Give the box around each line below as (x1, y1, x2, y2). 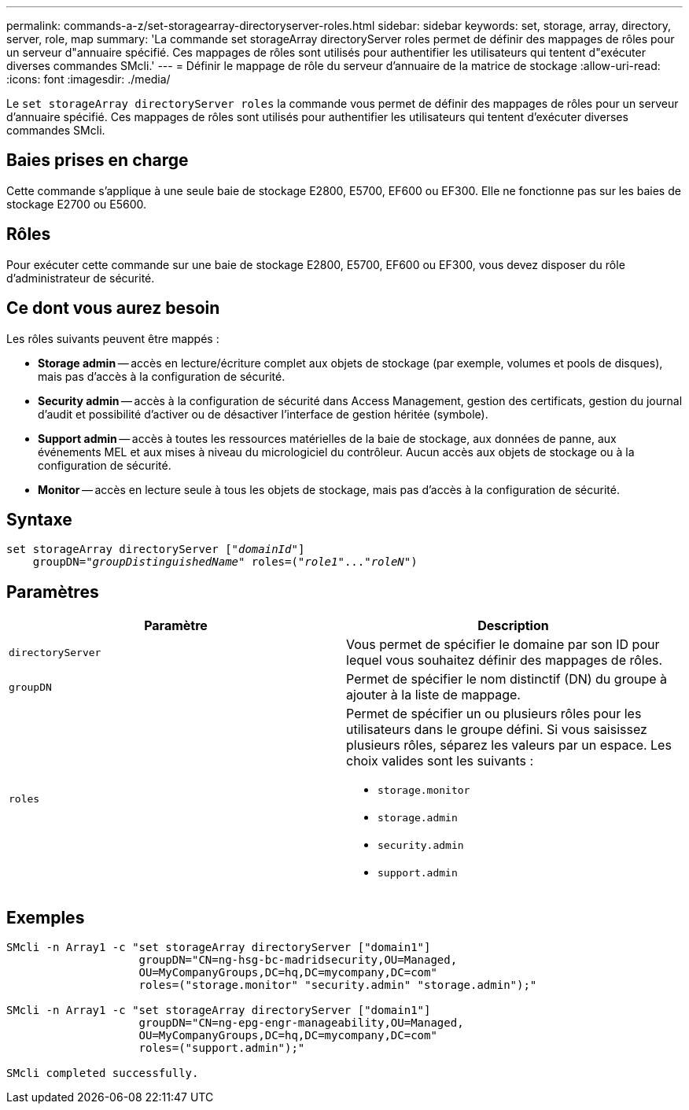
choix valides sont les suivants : (346, 753, 534, 769)
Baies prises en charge (6, 150, 189, 171)
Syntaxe (6, 509, 72, 529)
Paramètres (6, 581, 99, 602)
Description (477, 618, 549, 634)
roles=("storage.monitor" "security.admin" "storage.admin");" (138, 979, 537, 992)
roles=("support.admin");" (138, 1042, 305, 1055)
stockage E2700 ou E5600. (6, 197, 147, 211)
